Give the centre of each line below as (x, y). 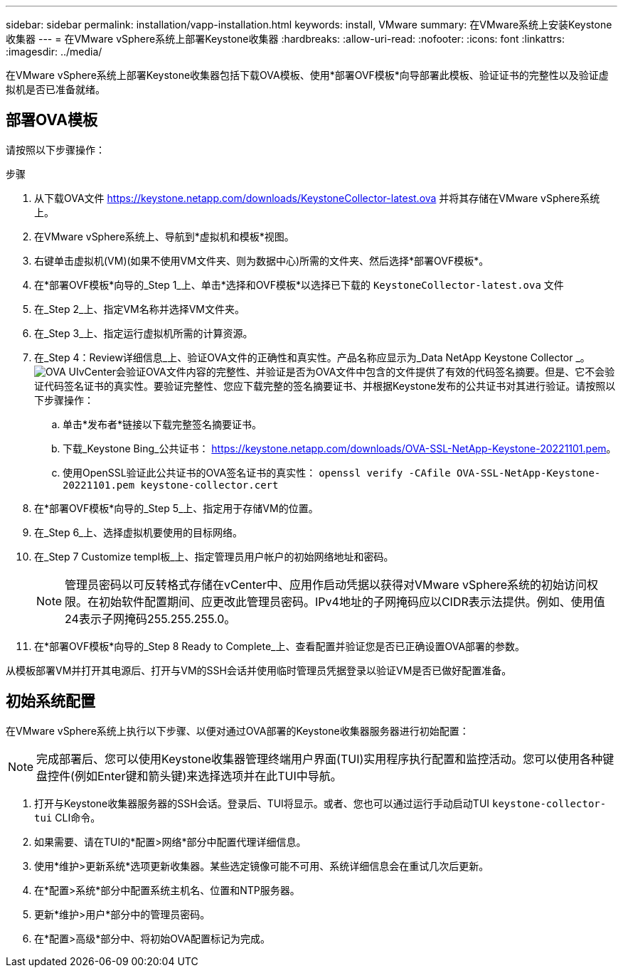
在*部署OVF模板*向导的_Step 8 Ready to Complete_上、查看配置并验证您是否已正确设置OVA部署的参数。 (280, 646)
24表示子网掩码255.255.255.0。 (150, 618)
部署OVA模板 (52, 120)
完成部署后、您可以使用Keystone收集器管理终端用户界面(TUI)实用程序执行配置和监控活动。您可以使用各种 (320, 759)
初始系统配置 (50, 701)
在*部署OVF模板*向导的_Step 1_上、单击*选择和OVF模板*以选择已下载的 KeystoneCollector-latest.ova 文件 (299, 285)
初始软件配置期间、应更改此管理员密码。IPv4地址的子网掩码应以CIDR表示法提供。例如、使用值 (352, 601)
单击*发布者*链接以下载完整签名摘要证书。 (163, 424)
